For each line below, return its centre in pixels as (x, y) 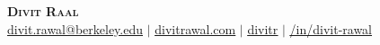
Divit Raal (43, 11)
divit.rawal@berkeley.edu (75, 28)
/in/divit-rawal (331, 28)
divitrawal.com (195, 28)
